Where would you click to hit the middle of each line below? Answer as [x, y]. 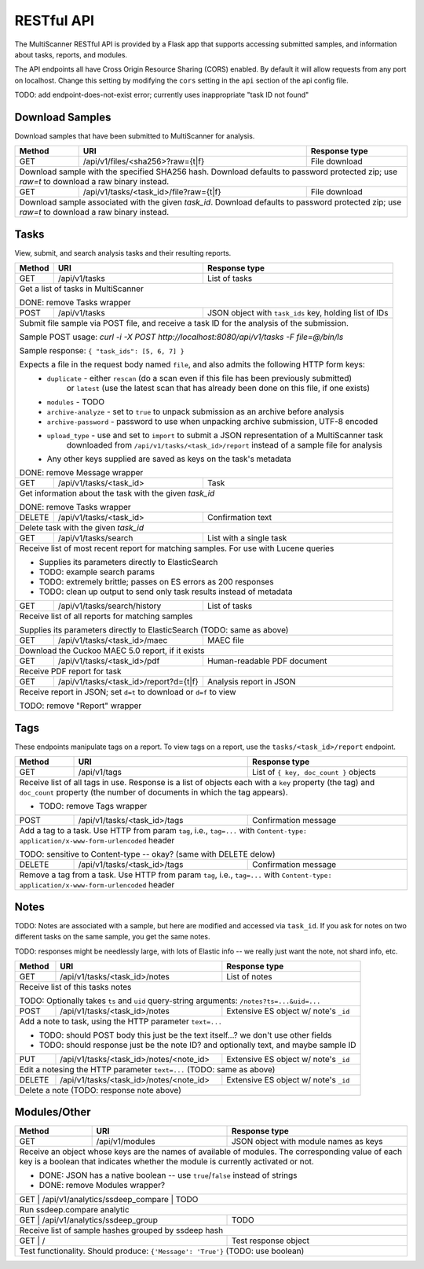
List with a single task [247, 538]
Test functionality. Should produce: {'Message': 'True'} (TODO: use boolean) [162, 1251]
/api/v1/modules [126, 1142]
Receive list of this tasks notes [75, 987]
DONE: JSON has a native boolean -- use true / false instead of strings [168, 1175]
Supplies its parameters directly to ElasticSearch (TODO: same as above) [154, 630]
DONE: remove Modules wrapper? [102, 1186]
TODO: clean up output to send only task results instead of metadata [166, 592]
